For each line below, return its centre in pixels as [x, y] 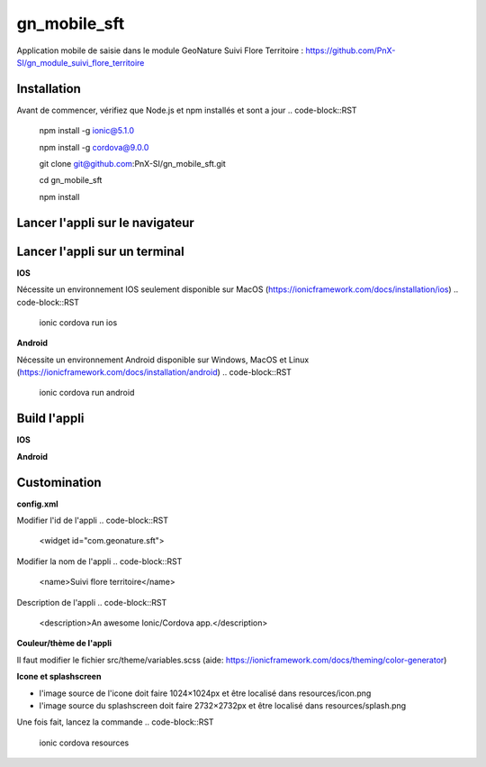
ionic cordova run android [87, 393]
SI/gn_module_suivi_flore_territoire [81, 62]
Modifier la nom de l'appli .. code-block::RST [99, 561]
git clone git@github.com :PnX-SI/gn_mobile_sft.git [133, 164]
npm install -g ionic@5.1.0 [87, 131]
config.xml [37, 504]
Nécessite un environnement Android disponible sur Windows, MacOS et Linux [163, 360]
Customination [59, 482]
